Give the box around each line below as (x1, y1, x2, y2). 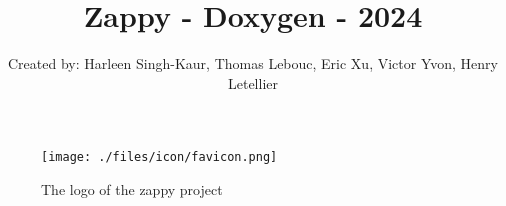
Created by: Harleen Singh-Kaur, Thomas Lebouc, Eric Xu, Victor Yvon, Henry (8, 53, 498, 74)
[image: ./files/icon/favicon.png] (41, 150, 278, 165)
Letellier (227, 72, 278, 93)
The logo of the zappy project (41, 178, 223, 199)
